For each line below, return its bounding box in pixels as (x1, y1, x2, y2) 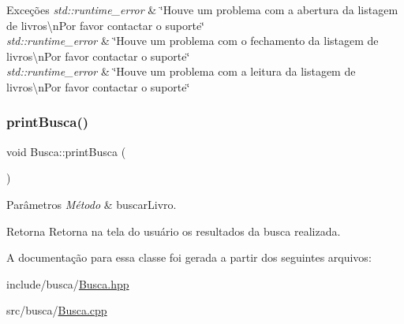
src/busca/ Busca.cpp (6, 302, 107, 318)
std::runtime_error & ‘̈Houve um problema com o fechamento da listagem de (6, 32, 379, 49)
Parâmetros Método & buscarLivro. (6, 196, 177, 212)
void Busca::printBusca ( (6, 143, 126, 159)
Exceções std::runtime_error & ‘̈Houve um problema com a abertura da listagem (6, 2, 398, 17)
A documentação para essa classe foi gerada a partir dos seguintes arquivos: (6, 249, 372, 266)
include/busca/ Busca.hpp (6, 275, 129, 292)
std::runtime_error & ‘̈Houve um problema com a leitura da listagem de (6, 63, 356, 80)
